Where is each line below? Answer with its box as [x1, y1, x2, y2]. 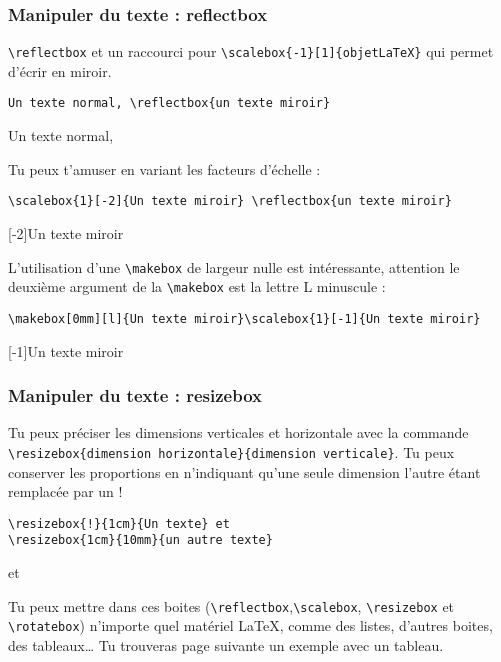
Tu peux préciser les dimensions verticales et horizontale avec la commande [8, 422, 469, 443]
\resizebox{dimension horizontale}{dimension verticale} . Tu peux [8, 441, 455, 462]
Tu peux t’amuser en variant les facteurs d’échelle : [8, 158, 321, 179]
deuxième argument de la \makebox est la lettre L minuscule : [8, 276, 386, 297]
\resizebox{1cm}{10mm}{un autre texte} [8, 533, 273, 548]
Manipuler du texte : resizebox [8, 383, 262, 408]
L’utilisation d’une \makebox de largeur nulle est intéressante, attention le [8, 256, 460, 277]
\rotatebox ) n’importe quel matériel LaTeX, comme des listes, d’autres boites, [8, 615, 493, 636]
